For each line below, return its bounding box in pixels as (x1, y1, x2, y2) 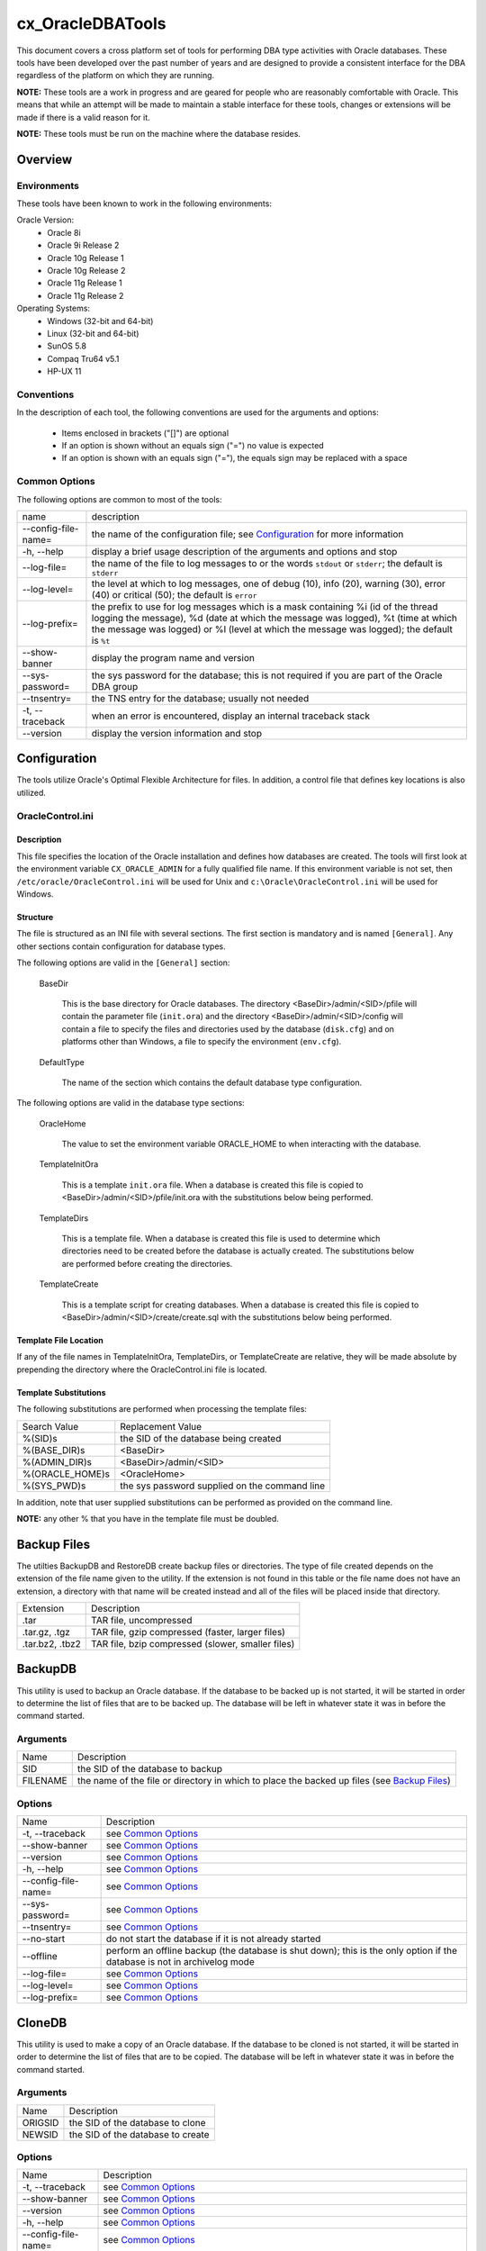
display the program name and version (91, 651, 256, 664)
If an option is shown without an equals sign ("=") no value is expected (61, 440, 324, 451)
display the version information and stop (91, 727, 263, 739)
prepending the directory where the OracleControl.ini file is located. (16, 1364, 267, 1375)
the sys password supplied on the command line (120, 1479, 326, 1492)
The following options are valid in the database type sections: (16, 1098, 245, 1108)
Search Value (22, 1420, 79, 1433)
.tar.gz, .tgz (22, 1626, 71, 1639)
